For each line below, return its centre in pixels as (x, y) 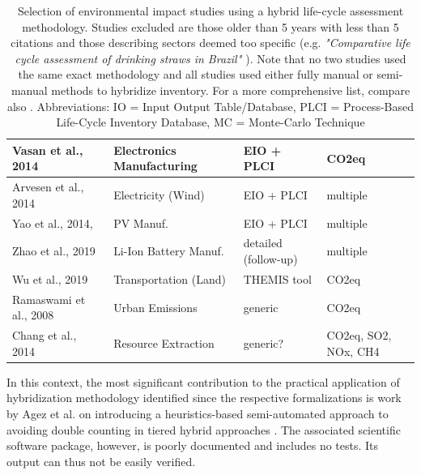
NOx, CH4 (353, 351)
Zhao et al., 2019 (54, 251)
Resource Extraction (164, 342)
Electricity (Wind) (159, 194)
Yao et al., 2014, (53, 223)
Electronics (145, 150)
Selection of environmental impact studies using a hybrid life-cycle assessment (210, 11)
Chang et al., (45, 335)
